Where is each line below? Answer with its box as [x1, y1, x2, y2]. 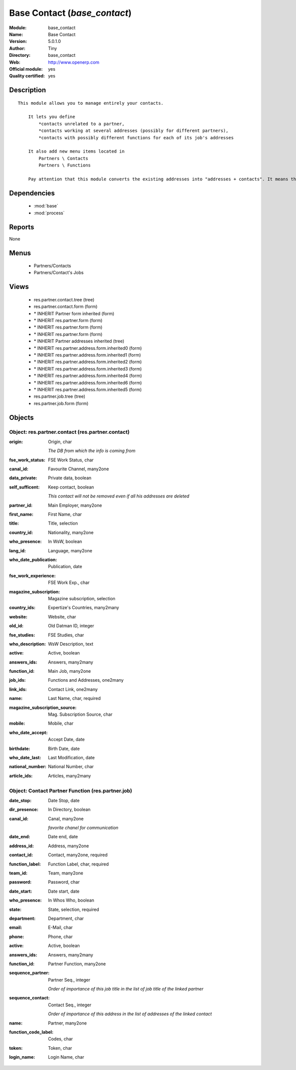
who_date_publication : [9, 556, 57, 563]
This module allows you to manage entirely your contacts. [18, 100, 164, 106]
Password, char [48, 879, 80, 885]
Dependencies [9, 189, 55, 197]
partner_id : [9, 502, 33, 508]
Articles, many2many [48, 773, 91, 779]
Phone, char [48, 934, 73, 940]
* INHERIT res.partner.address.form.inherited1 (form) [34, 352, 141, 358]
